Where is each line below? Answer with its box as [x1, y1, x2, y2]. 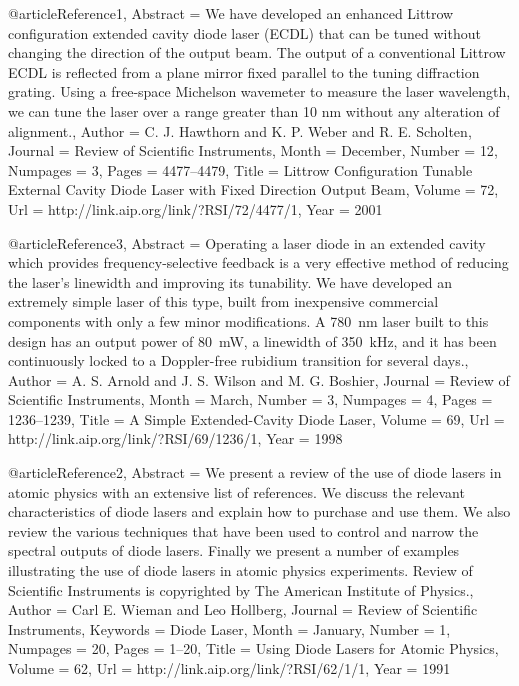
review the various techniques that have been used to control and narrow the [8, 520, 479, 541]
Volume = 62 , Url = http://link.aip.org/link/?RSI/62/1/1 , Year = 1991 [8, 658, 451, 678]
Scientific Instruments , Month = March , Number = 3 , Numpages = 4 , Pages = [8, 389, 493, 410]
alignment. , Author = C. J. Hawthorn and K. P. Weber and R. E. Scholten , [8, 120, 472, 141]
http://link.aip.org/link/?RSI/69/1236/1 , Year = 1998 [8, 428, 343, 449]
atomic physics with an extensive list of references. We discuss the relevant [8, 481, 465, 502]
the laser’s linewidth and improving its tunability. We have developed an [8, 271, 453, 292]
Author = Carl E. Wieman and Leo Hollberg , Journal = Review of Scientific [8, 599, 478, 620]
